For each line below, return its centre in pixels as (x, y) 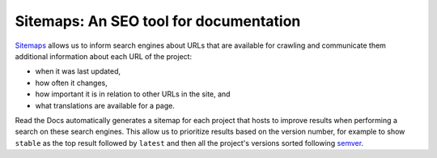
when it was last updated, (78, 71)
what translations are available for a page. (105, 105)
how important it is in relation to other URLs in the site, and (133, 94)
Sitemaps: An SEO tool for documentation (158, 21)
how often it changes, (72, 83)
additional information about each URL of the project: (104, 56)
